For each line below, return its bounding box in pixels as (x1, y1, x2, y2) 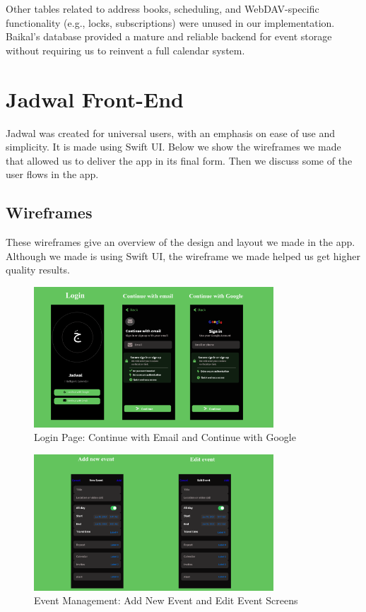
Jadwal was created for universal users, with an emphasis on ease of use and (6, 125, 336, 140)
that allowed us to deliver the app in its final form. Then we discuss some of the (6, 153, 353, 167)
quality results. (6, 262, 70, 277)
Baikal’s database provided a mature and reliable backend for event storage (6, 29, 332, 44)
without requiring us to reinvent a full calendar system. (6, 42, 245, 57)
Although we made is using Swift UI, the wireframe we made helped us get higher (6, 248, 360, 263)
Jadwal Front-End (6, 84, 184, 113)
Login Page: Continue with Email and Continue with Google (34, 430, 296, 445)
